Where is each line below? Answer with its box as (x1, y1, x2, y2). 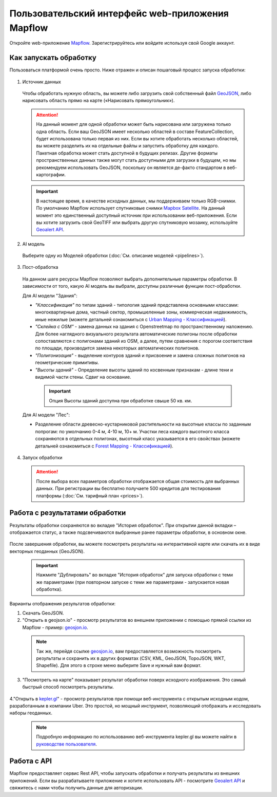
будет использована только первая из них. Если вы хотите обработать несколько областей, (36, 135, 239, 141)
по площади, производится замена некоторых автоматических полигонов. (35, 345, 200, 351)
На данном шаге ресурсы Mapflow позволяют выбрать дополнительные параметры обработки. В (22, 275, 238, 282)
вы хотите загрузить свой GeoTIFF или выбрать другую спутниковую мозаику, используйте (36, 219, 238, 226)
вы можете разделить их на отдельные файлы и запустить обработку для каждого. (36, 143, 219, 149)
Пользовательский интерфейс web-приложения (9, 8, 229, 19)
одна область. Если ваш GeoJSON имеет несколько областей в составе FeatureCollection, (36, 128, 234, 135)
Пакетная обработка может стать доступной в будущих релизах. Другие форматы (36, 150, 218, 156)
